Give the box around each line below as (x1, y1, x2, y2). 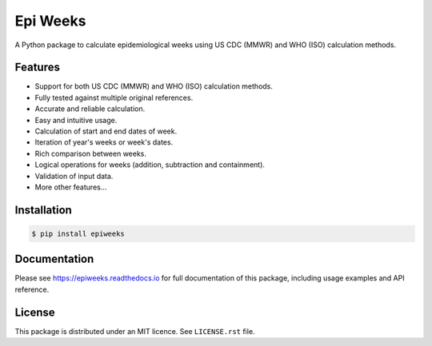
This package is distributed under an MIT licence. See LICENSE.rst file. (14, 326, 255, 336)
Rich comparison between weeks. (34, 149, 147, 158)
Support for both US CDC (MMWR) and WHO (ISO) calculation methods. (34, 82, 274, 91)
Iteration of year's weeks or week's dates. (34, 137, 174, 147)
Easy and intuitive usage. (34, 115, 118, 125)
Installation (14, 203, 72, 217)
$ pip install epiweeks (31, 229, 126, 238)
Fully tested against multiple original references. (34, 93, 194, 102)
